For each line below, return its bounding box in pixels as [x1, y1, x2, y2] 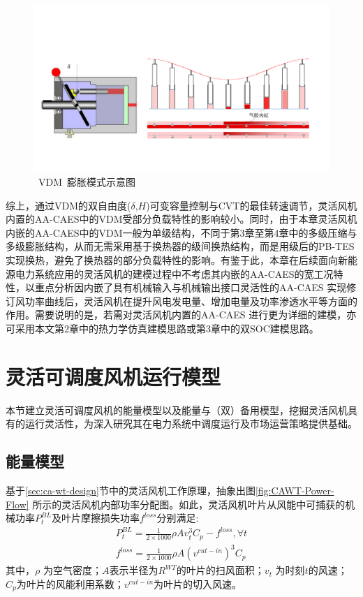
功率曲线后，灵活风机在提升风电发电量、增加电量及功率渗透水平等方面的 [24, 293, 357, 308]
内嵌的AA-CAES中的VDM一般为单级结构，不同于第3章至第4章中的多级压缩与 [6, 225, 357, 239]
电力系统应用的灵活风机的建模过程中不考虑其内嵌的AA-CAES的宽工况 [15, 266, 334, 281]
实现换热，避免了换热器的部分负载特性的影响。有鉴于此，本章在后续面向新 [6, 253, 348, 267]
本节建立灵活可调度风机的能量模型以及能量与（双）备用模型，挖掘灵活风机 [6, 402, 348, 417]
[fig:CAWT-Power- [255, 483, 334, 498]
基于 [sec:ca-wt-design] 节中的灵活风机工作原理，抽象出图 [6, 483, 255, 498]
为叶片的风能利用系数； [16, 577, 124, 591]
